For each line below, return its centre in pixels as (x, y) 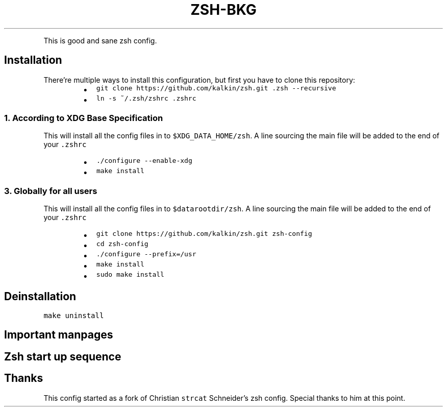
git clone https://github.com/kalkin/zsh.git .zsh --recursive (216, 88)
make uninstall (74, 315)
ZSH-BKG (224, 10)
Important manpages (59, 335)
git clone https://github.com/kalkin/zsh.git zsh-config (204, 234)
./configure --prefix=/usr (146, 254)
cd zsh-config (122, 244)
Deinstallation (40, 296)
